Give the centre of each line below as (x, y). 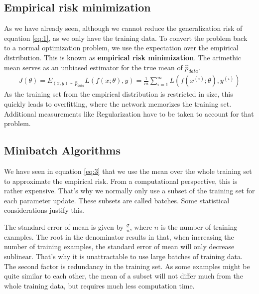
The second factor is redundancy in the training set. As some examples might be (127, 266)
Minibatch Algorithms (63, 150)
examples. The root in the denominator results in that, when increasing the (119, 236)
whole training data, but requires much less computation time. (99, 285)
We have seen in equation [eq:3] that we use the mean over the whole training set (128, 171)
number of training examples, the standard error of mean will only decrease (119, 246)
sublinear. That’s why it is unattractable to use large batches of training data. (123, 256)
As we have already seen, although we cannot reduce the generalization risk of (123, 28)
